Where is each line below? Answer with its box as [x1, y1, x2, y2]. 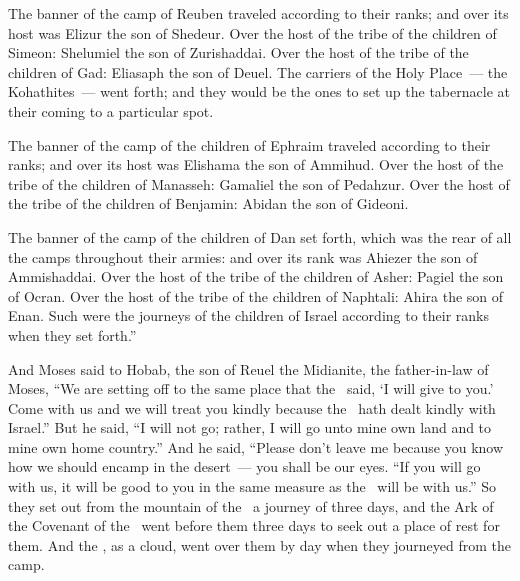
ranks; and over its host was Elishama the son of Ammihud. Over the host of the [8, 154, 504, 175]
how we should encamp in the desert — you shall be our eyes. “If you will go [8, 456, 481, 477]
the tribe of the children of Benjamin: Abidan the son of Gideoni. [8, 193, 409, 214]
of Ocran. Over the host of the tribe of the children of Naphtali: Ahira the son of [8, 285, 504, 306]
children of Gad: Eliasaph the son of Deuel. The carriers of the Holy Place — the [8, 61, 508, 82]
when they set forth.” [8, 324, 137, 345]
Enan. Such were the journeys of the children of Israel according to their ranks [8, 305, 489, 326]
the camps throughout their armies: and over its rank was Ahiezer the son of [8, 246, 478, 267]
